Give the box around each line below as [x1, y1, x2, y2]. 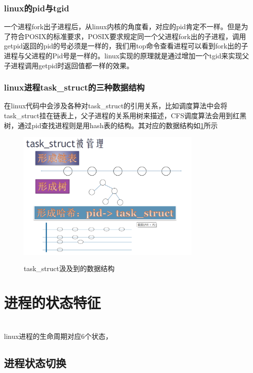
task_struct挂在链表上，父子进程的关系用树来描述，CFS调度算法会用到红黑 [4, 110, 247, 120]
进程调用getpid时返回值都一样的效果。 [10, 60, 134, 70]
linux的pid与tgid [4, 1, 69, 14]
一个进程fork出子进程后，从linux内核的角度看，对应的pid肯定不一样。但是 [4, 21, 241, 32]
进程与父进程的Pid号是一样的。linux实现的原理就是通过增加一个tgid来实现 [4, 50, 242, 60]
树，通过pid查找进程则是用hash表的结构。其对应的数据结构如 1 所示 [4, 120, 218, 130]
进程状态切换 [4, 355, 66, 370]
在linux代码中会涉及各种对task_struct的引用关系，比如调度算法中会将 [4, 100, 228, 111]
